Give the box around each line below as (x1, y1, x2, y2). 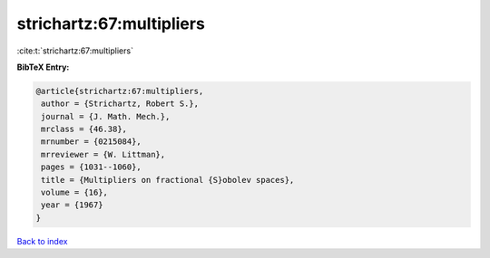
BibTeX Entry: (16, 62, 70, 72)
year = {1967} (41, 200, 103, 210)
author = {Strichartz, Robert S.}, (41, 99, 200, 109)
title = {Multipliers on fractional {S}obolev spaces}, (41, 175, 295, 185)
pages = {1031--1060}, (41, 162, 142, 172)
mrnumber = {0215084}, (41, 137, 142, 147)
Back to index (16, 235, 68, 246)
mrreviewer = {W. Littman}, (41, 149, 166, 159)
